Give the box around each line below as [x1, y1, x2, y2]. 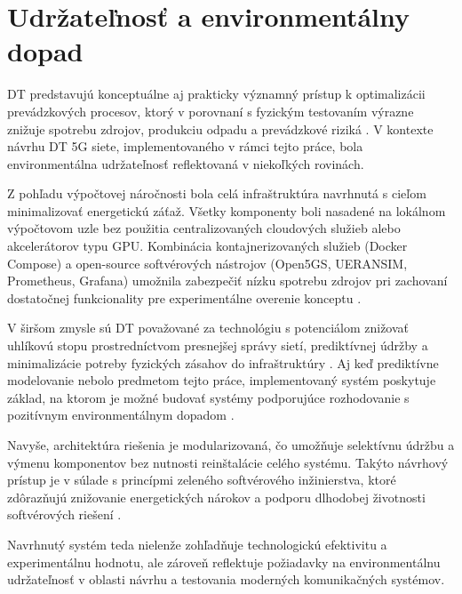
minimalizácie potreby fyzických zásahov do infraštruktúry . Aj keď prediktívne [7, 353, 439, 372]
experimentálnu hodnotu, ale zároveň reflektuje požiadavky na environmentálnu [7, 552, 441, 571]
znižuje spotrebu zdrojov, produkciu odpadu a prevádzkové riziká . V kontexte [7, 119, 434, 138]
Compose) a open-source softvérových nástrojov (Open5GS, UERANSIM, [7, 253, 408, 272]
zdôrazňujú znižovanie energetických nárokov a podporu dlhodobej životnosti [7, 487, 426, 506]
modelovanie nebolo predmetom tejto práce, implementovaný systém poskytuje [7, 371, 436, 389]
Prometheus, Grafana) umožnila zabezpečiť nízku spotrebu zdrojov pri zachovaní [7, 271, 448, 290]
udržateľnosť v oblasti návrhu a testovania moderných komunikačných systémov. [7, 570, 445, 589]
